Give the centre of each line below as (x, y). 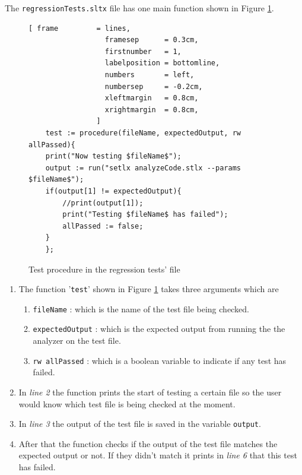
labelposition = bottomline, (162, 63)
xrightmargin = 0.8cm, (152, 110)
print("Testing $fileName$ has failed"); (145, 215)
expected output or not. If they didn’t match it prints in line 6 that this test (158, 455)
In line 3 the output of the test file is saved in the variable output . (140, 424)
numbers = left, (150, 75)
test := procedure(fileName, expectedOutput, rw (143, 133)
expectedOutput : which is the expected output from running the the (159, 329)
